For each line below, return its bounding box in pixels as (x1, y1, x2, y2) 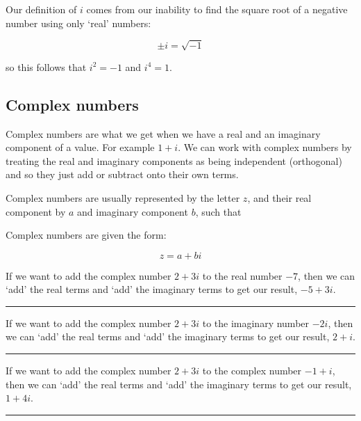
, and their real (247, 190, 312, 205)
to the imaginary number (202, 315, 310, 330)
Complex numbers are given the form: (6, 228, 167, 242)
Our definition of (6, 2, 77, 16)
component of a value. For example (6, 140, 155, 154)
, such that (195, 204, 242, 219)
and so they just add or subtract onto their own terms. (6, 167, 239, 182)
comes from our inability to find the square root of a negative (86, 2, 348, 16)
